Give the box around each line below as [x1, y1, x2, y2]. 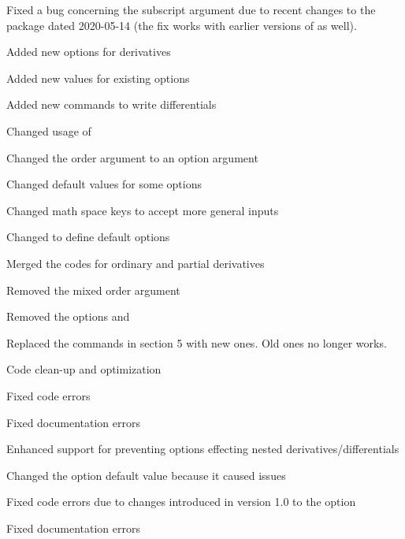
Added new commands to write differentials [6, 96, 217, 113]
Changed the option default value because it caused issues [6, 467, 286, 483]
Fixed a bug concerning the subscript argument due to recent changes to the [6, 2, 376, 17]
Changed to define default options [6, 229, 170, 245]
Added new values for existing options [6, 69, 190, 86]
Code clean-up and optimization [6, 361, 162, 377]
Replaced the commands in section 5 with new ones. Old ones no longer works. [6, 334, 387, 351]
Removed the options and [6, 308, 130, 325]
